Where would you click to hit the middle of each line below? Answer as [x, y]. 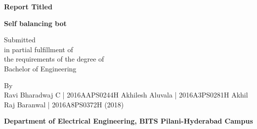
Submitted [20, 40]
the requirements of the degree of [54, 59]
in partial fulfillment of [39, 49]
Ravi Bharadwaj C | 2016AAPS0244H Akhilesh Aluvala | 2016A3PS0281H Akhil [126, 95]
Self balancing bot [35, 23]
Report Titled [28, 6]
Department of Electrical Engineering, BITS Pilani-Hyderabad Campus [128, 121]
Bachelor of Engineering [40, 68]
